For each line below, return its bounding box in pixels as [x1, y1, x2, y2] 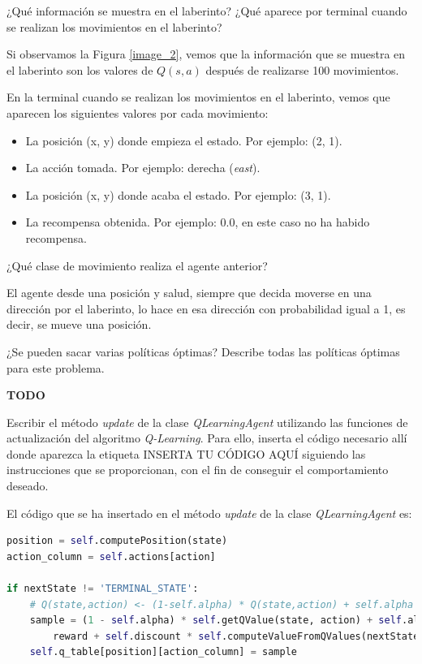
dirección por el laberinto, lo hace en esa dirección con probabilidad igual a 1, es [6, 300, 406, 317]
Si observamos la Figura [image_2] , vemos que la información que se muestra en [6, 45, 406, 63]
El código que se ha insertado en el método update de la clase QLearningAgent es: [6, 504, 412, 521]
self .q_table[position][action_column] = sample [29, 646, 297, 658]
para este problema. [6, 359, 105, 376]
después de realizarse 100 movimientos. [205, 61, 399, 78]
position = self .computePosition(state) [6, 535, 228, 547]
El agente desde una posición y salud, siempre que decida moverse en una [6, 284, 372, 301]
